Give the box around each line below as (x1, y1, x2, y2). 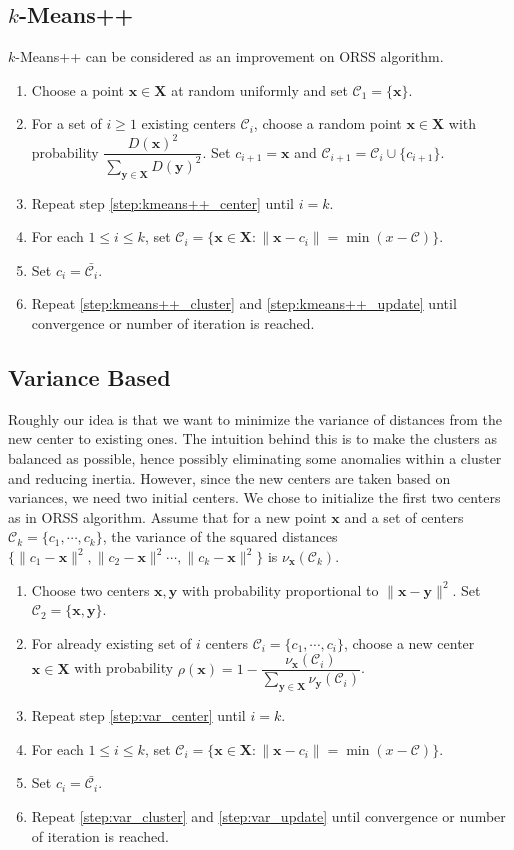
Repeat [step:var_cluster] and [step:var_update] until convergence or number (31, 806, 506, 827)
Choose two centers (31, 579, 150, 600)
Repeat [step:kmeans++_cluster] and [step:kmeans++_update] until (31, 293, 457, 314)
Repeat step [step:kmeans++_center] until (31, 192, 294, 213)
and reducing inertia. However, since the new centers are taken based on (8, 467, 451, 488)
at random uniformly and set (171, 79, 348, 100)
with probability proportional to (181, 579, 379, 600)
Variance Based (8, 362, 171, 393)
